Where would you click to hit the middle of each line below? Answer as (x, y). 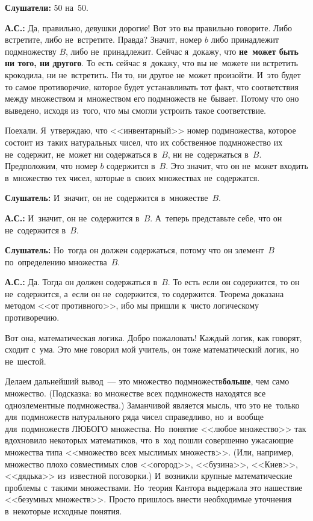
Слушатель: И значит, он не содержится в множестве (107, 198)
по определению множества (56, 261)
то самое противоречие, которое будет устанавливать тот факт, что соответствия (152, 86)
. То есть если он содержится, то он (234, 282)
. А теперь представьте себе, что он (216, 217)
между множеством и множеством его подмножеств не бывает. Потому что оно (152, 98)
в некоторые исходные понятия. (64, 510)
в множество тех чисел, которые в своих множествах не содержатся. (132, 177)
